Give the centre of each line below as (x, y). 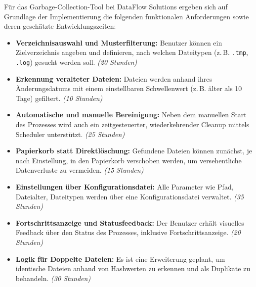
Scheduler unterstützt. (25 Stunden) (70, 134)
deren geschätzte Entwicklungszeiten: (60, 26)
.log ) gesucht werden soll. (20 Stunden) (76, 62)
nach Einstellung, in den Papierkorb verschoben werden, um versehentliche (128, 160)
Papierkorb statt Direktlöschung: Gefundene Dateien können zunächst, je (134, 151)
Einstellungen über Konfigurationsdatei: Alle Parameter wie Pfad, (125, 187)
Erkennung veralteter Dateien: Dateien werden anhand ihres (114, 78)
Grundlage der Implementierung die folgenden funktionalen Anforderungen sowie (127, 16)
